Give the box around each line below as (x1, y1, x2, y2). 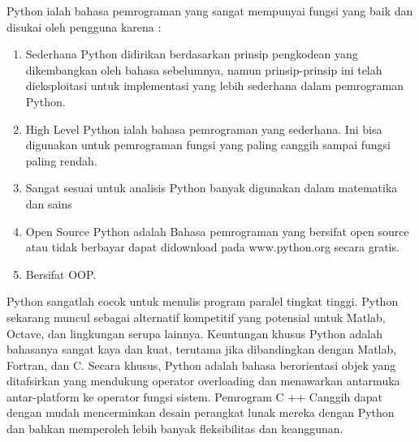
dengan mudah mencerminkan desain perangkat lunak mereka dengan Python (6, 404, 395, 421)
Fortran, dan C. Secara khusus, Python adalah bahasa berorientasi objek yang (6, 356, 396, 373)
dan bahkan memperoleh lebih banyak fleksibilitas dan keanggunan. (6, 420, 343, 437)
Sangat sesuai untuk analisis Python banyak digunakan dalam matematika (25, 179, 398, 196)
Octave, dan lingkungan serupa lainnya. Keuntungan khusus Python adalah (6, 324, 382, 341)
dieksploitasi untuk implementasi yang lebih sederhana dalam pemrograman (25, 77, 404, 94)
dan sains (25, 195, 72, 212)
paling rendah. (25, 152, 97, 169)
